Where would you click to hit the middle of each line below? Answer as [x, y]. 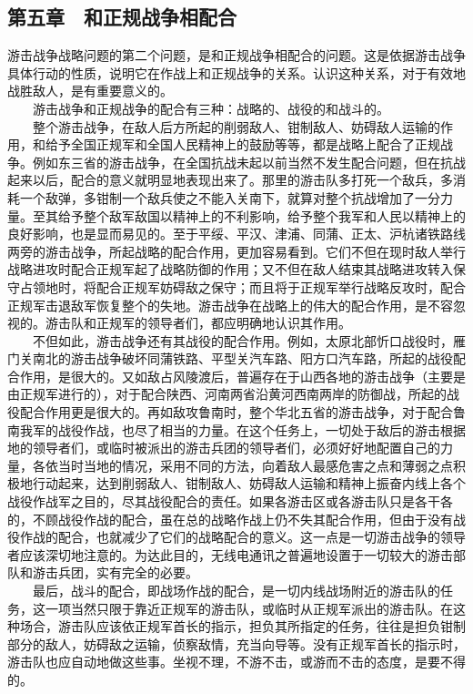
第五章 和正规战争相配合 [122, 17]
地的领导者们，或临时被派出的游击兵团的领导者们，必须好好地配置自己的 [224, 448]
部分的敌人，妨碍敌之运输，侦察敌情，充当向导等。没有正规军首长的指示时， [236, 643]
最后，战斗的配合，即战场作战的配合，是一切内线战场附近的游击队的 [236, 591]
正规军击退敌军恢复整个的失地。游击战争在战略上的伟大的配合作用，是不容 [230, 305]
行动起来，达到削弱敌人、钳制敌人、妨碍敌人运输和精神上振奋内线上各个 [249, 483]
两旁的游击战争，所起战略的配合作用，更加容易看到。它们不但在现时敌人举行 [236, 251]
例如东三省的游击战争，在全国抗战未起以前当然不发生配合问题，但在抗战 [249, 162]
